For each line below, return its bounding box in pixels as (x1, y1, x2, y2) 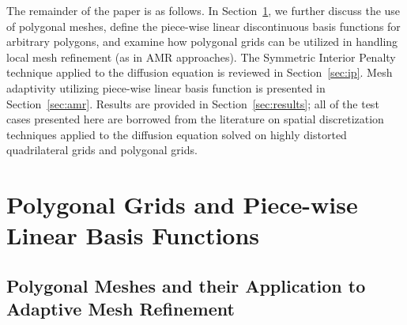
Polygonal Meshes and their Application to (6, 273, 366, 297)
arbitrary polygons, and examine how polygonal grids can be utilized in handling (6, 33, 398, 50)
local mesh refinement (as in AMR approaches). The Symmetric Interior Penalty (6, 48, 396, 65)
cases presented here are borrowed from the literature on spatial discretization (6, 111, 384, 127)
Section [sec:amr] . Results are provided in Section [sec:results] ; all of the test (6, 95, 379, 111)
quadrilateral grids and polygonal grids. (6, 142, 198, 158)
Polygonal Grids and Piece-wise (6, 188, 358, 221)
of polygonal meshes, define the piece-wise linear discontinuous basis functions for (6, 17, 401, 34)
